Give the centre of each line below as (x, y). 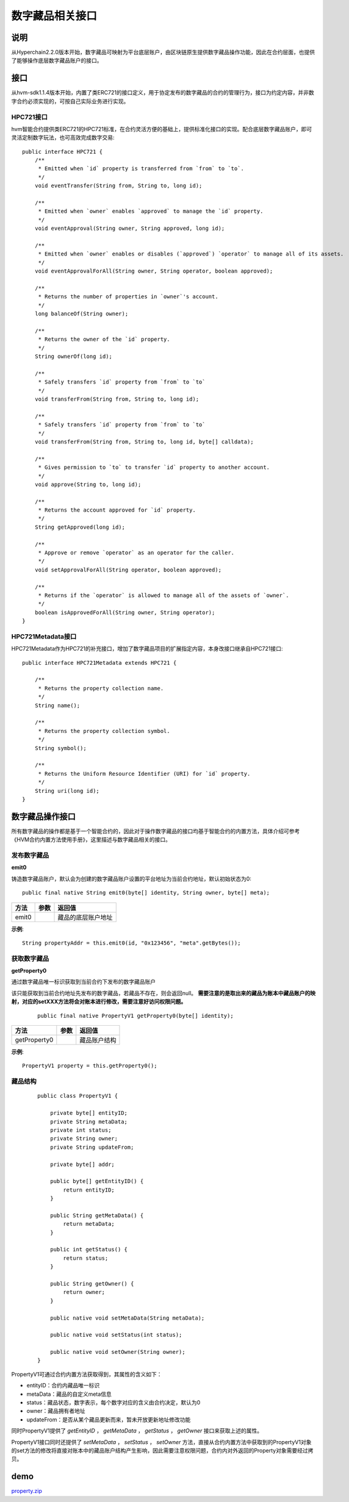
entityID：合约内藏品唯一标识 (63, 1386)
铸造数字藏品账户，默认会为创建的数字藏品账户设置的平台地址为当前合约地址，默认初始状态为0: (131, 879)
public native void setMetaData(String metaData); (127, 1318)
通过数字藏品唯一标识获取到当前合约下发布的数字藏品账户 (83, 982)
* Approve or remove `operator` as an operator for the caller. (136, 553)
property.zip (27, 1491)
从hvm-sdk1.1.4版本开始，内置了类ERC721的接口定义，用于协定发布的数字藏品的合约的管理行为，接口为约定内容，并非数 (163, 93)
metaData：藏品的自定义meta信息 (69, 1394)
